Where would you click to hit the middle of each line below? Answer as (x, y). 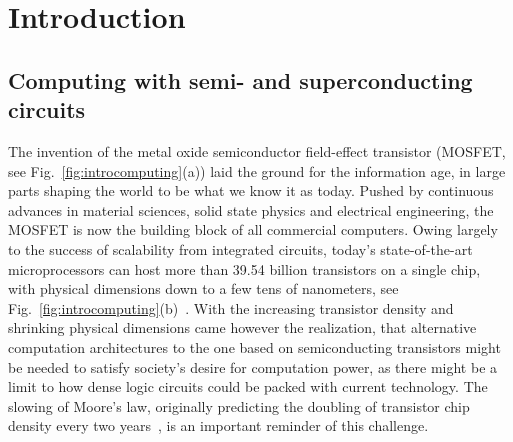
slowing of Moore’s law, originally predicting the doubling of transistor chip (239, 405)
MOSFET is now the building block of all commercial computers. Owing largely (253, 229)
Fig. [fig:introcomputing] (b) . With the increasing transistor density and (231, 307)
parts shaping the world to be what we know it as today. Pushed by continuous (251, 190)
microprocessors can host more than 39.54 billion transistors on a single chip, (244, 268)
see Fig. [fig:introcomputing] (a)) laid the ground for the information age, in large (257, 170)
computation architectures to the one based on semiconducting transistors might (254, 346)
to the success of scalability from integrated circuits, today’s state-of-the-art (240, 248)
